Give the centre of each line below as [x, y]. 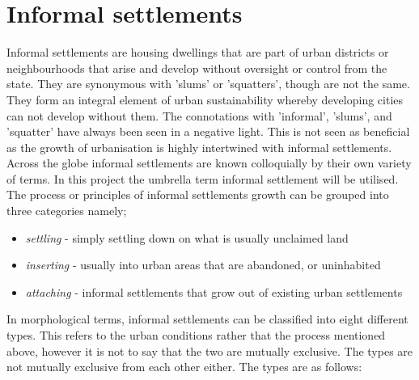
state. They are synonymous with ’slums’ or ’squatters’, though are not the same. [208, 84]
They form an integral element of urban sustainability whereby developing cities [205, 99]
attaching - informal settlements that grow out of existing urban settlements [214, 291]
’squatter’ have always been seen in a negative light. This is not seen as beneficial [208, 131]
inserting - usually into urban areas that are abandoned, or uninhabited [203, 265]
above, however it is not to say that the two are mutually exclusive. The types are [210, 350]
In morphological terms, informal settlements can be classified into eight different [207, 319]
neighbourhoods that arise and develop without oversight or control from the [197, 68]
